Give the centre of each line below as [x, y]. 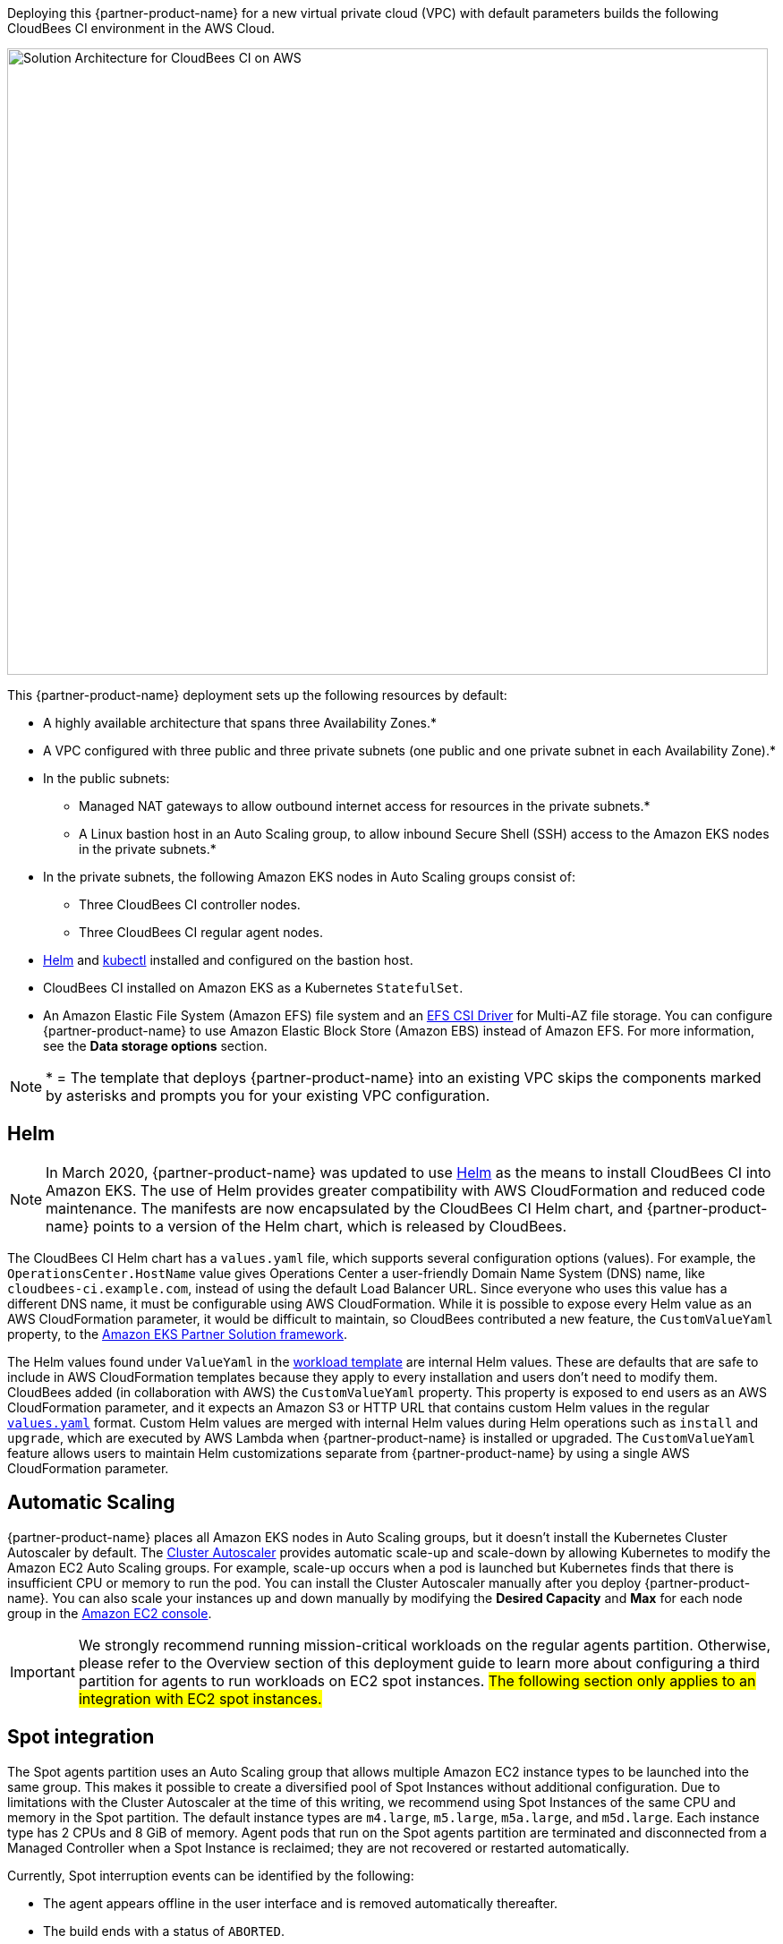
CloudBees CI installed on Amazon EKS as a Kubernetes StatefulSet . [253, 988]
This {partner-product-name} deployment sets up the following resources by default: [257, 695]
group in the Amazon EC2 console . [110, 1613]
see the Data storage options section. [155, 1046]
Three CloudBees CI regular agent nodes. [201, 932]
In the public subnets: [106, 778]
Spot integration [81, 1737]
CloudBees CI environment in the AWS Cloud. [141, 28]
